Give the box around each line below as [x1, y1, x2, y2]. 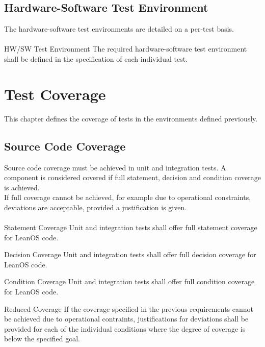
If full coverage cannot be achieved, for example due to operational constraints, [4, 192, 251, 203]
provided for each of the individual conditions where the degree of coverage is [4, 323, 246, 334]
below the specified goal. [4, 333, 81, 344]
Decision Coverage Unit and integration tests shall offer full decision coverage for [4, 249, 256, 260]
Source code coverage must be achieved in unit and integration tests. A [4, 162, 226, 172]
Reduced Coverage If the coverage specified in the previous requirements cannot [4, 303, 254, 314]
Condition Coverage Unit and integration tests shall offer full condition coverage [4, 276, 255, 287]
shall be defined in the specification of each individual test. [4, 53, 188, 64]
